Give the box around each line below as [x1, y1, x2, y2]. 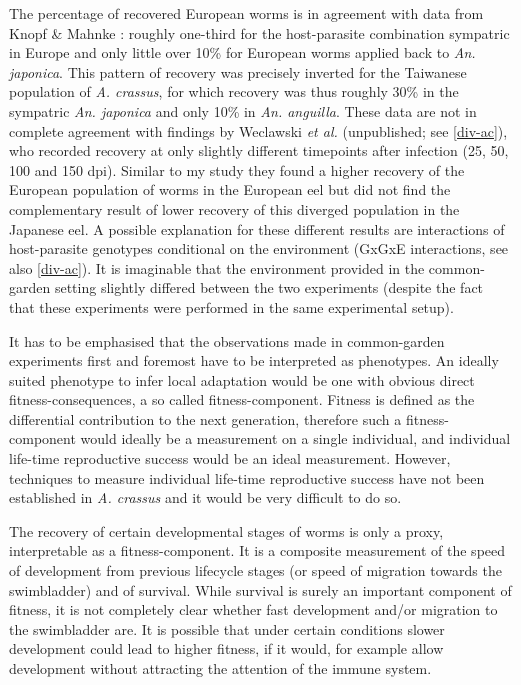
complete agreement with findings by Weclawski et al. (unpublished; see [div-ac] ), [9, 120, 508, 141]
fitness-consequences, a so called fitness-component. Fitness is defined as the [9, 389, 475, 410]
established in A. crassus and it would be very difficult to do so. [9, 487, 402, 508]
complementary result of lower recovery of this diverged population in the [9, 198, 460, 219]
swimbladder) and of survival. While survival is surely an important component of [9, 579, 512, 600]
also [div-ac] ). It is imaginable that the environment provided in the [9, 257, 425, 278]
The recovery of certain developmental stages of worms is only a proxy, [9, 520, 444, 541]
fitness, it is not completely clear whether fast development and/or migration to [9, 599, 498, 620]
